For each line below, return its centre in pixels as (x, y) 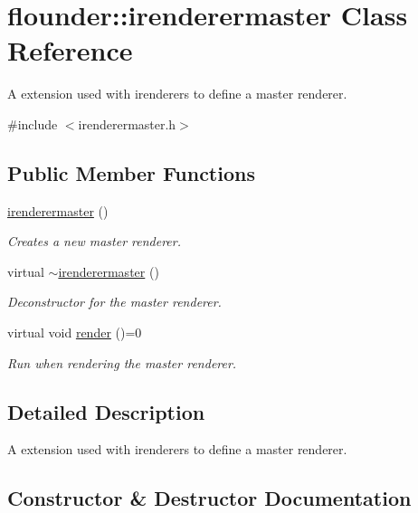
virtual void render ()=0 (75, 332)
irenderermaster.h (127, 123)
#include (33, 123)
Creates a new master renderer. (94, 241)
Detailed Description (106, 411)
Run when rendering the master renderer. (122, 362)
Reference (70, 50)
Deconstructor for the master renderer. (114, 302)
